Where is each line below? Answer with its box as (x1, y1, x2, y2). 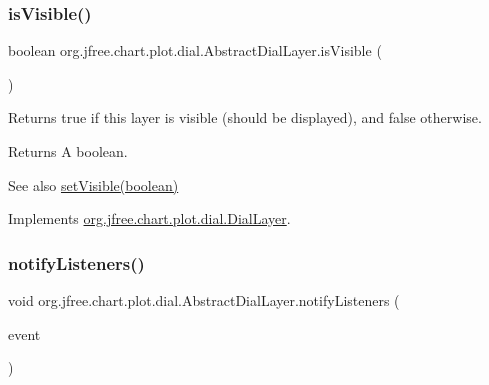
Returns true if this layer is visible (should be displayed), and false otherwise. (8, 107, 482, 128)
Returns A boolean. (8, 141, 128, 161)
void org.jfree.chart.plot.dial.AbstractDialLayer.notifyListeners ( (8, 290, 400, 310)
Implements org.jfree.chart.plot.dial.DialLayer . (8, 208, 291, 229)
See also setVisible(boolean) (8, 174, 179, 195)
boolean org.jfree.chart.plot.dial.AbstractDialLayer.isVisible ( (8, 40, 382, 61)
